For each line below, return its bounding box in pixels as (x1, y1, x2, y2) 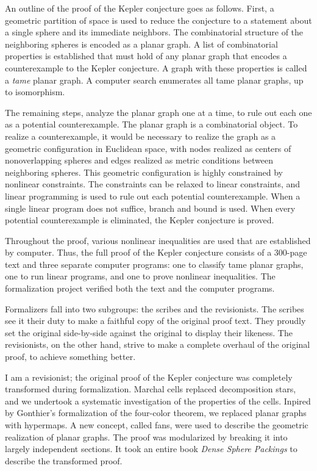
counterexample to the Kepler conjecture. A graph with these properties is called (5, 61, 307, 74)
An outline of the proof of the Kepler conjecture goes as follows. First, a (5, 2, 274, 14)
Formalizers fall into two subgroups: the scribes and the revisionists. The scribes (5, 302, 304, 315)
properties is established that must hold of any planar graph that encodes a (5, 49, 287, 62)
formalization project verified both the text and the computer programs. (5, 282, 275, 295)
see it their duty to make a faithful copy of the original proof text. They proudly (5, 314, 306, 327)
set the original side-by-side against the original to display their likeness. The (5, 326, 293, 339)
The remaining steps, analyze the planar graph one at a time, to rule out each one (5, 106, 312, 118)
